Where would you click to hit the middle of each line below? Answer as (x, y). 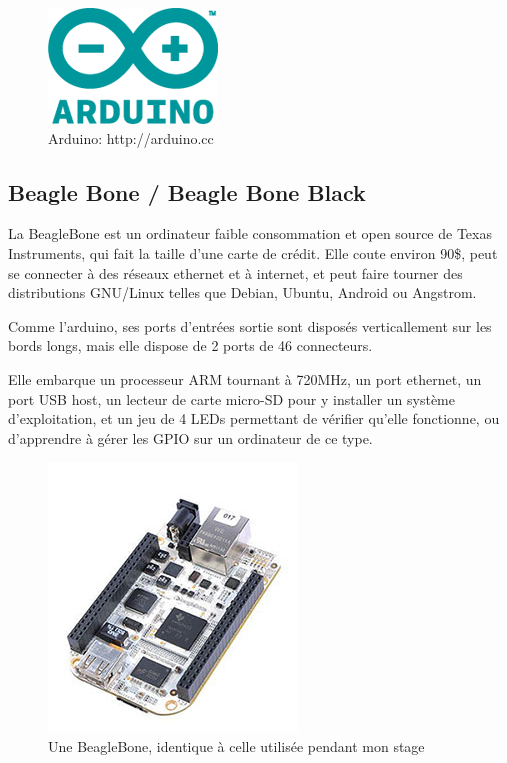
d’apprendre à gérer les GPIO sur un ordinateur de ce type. (190, 437)
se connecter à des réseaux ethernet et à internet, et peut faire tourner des (235, 272)
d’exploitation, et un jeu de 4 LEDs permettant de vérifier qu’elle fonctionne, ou (254, 418)
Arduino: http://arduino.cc (131, 137)
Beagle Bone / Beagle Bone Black (187, 191)
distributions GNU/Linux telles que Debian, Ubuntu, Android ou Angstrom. (242, 292)
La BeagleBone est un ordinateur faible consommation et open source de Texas (250, 233)
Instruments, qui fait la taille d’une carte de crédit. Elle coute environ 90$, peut (253, 252)
